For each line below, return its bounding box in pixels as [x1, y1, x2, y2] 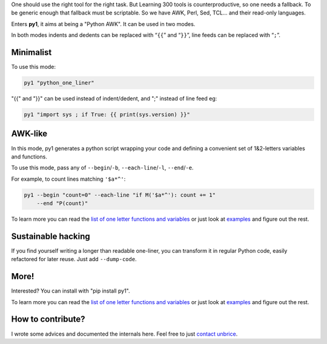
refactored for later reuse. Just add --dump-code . [11, 256, 137, 263]
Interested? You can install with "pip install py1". [11, 287, 130, 294]
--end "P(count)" [36, 200, 88, 207]
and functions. [11, 153, 48, 160]
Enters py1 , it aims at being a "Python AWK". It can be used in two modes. [11, 20, 196, 27]
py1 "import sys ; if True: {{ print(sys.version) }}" [24, 111, 190, 118]
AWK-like [11, 129, 48, 139]
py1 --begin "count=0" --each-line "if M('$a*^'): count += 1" [24, 191, 216, 198]
